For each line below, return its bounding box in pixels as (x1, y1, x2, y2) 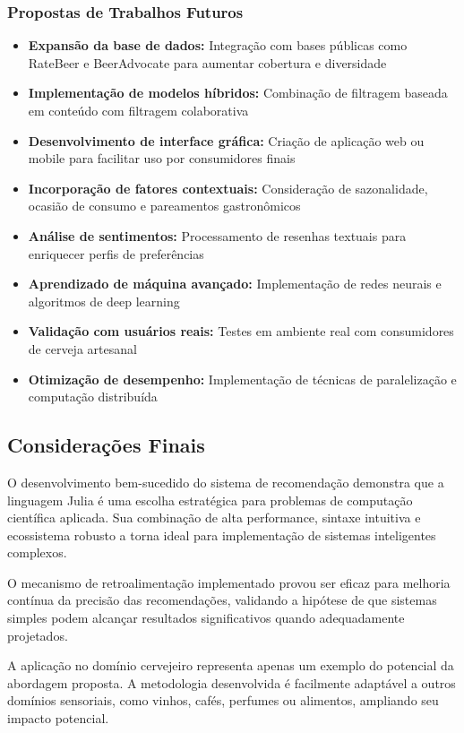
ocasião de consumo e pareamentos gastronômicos (28, 196, 301, 215)
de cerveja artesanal (28, 339, 137, 358)
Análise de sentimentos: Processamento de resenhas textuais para (28, 226, 407, 245)
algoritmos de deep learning (28, 291, 180, 310)
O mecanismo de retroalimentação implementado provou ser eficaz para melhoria (7, 573, 451, 591)
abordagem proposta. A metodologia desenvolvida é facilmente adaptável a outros (7, 673, 456, 692)
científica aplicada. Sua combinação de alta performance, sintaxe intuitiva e (7, 508, 421, 527)
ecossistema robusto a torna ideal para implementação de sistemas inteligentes (7, 525, 436, 544)
